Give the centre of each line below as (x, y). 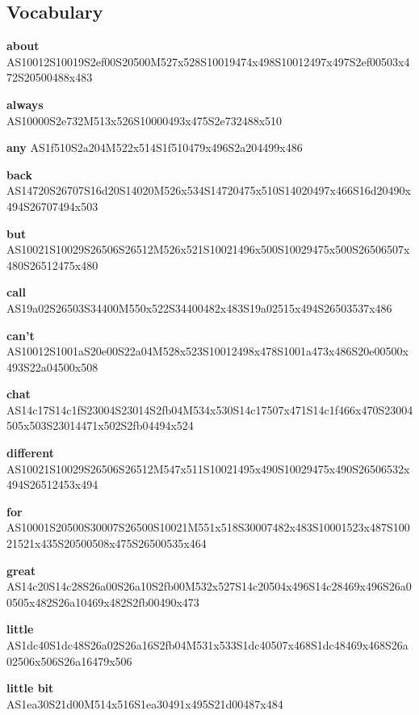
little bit (30, 688)
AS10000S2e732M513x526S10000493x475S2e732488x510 (145, 120)
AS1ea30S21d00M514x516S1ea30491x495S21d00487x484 (145, 703)
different (30, 453)
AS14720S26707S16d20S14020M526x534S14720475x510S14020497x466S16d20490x (209, 190)
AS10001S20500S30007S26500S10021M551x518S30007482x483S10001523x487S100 (208, 527)
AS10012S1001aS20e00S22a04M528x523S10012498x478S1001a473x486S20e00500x (207, 351)
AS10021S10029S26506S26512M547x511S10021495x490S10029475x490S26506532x (208, 468)
